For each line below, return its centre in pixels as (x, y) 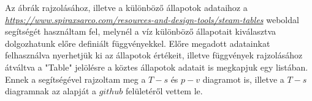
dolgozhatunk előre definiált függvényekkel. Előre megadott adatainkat (138, 43)
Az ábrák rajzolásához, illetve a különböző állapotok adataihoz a (126, 7)
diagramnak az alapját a (51, 91)
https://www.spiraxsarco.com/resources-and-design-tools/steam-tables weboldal (152, 19)
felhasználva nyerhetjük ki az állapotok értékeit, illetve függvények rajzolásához (154, 55)
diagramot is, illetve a (243, 79)
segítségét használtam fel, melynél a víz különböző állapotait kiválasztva (141, 31)
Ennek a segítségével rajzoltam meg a (75, 79)
